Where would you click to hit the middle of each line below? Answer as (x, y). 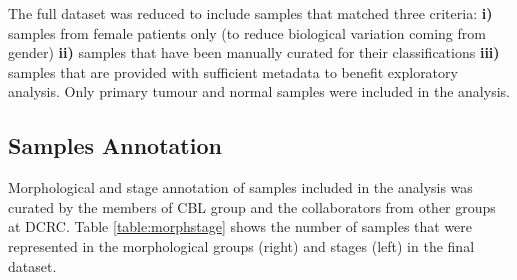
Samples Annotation (115, 145)
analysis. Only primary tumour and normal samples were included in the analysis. (259, 91)
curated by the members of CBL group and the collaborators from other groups (252, 206)
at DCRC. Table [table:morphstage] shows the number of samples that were (240, 226)
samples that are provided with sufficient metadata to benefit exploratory (233, 71)
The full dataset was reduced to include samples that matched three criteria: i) (250, 13)
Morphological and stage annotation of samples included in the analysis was (240, 187)
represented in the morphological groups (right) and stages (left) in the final (241, 245)
